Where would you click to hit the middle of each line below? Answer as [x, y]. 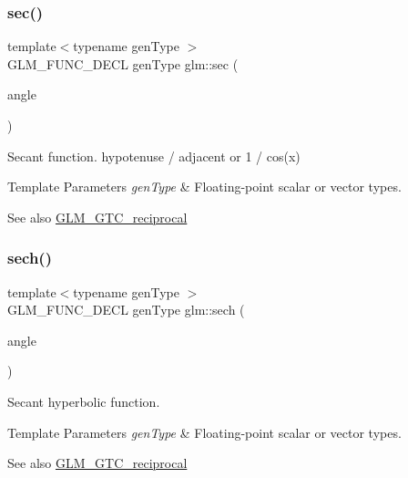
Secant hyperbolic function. [84, 401]
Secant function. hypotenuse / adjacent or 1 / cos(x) [154, 156]
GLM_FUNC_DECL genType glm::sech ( [126, 310]
